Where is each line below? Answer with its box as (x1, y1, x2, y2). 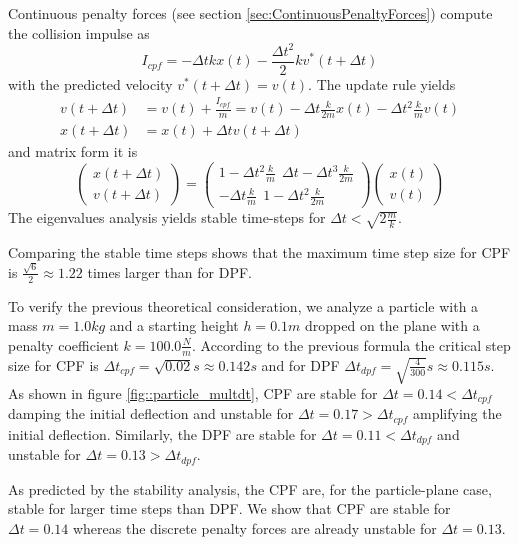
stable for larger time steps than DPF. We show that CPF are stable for (8, 498, 451, 519)
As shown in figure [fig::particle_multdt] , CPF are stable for (8, 383, 378, 403)
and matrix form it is (8, 140, 138, 161)
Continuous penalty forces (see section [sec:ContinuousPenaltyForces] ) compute (8, 3, 493, 23)
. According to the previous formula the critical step (191, 334, 511, 355)
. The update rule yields (308, 73, 456, 94)
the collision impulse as (8, 22, 150, 43)
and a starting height (109, 315, 239, 336)
